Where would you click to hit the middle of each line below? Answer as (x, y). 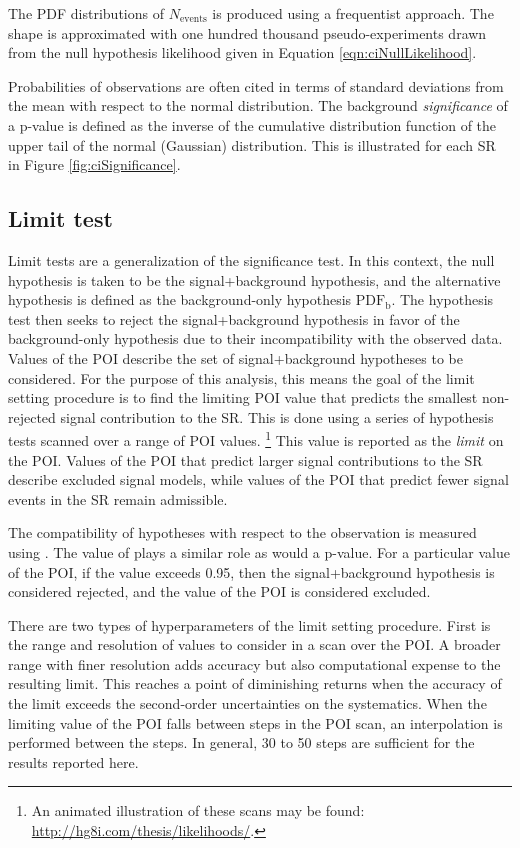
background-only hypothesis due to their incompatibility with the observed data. (255, 338)
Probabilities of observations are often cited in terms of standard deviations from (256, 85)
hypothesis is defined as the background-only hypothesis (180, 299)
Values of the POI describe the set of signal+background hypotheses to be (235, 357)
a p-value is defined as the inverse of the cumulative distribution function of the (252, 124)
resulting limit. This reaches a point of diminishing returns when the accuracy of (255, 683)
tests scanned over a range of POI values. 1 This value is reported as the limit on (256, 438)
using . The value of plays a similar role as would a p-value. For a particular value (259, 551)
